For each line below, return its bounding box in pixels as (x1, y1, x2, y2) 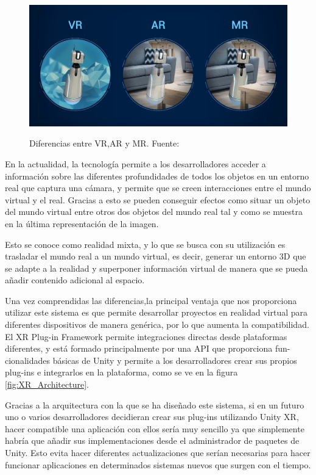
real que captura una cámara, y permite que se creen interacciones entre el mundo (5, 181, 311, 194)
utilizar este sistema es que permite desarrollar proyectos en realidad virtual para (5, 306, 308, 319)
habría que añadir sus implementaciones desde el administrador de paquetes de (5, 434, 300, 447)
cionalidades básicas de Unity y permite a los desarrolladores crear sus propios (5, 354, 297, 366)
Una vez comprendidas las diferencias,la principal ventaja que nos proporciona (5, 294, 297, 306)
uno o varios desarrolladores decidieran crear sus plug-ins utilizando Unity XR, (5, 410, 299, 423)
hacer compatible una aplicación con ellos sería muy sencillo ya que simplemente (5, 422, 304, 435)
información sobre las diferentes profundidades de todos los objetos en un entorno (5, 169, 309, 182)
